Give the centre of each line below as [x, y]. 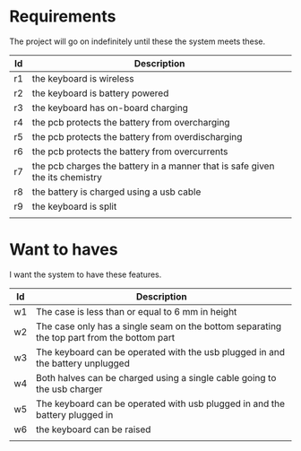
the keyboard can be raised [93, 429]
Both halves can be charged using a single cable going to [156, 377]
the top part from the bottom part [105, 337]
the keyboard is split [74, 206]
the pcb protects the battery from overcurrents [130, 152]
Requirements [63, 17]
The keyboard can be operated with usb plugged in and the [160, 403]
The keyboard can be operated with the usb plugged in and [160, 351]
